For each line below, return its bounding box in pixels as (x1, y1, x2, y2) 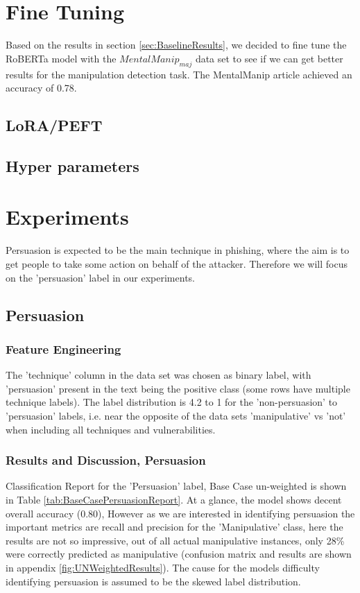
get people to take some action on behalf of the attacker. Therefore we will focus (6, 256, 348, 270)
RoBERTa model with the (6, 51, 117, 65)
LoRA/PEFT (6, 114, 103, 136)
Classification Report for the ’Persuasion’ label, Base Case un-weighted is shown (6, 479, 347, 493)
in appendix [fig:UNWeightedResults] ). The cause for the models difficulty (6, 560, 320, 574)
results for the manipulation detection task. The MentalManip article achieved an (6, 67, 352, 81)
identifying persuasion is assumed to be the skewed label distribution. (6, 574, 301, 588)
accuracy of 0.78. (6, 80, 77, 95)
